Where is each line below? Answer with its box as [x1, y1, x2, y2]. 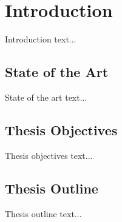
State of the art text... [5, 90, 87, 103]
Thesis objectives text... [5, 149, 93, 161]
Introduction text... [5, 33, 76, 45]
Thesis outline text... [5, 207, 82, 220]
